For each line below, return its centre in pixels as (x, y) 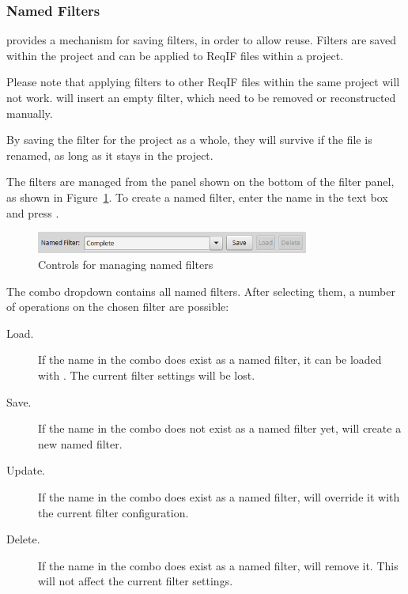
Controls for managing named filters (126, 265)
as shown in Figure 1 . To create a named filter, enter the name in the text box (197, 197)
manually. (30, 113)
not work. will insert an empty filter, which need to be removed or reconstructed (201, 97)
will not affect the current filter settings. (136, 581)
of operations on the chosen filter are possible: (118, 306)
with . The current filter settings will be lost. (147, 375)
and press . (33, 212)
